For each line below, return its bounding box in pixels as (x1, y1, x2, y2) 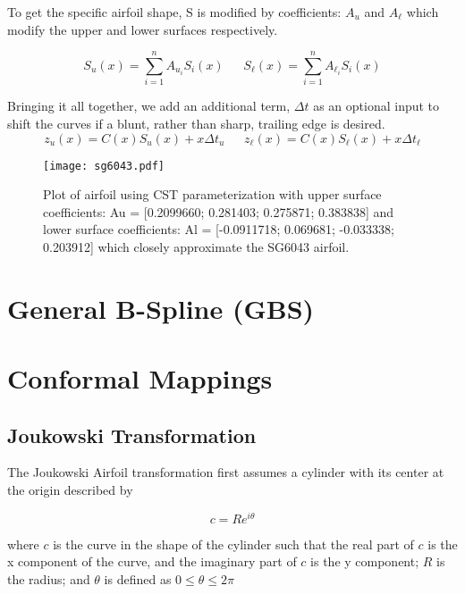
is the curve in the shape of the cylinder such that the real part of (53, 534, 414, 553)
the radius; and (7, 569, 90, 588)
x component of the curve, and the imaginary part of (7, 552, 297, 571)
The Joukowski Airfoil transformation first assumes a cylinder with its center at (7, 463, 444, 481)
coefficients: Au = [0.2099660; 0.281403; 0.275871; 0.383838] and (43, 202, 394, 221)
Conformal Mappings (7, 360, 273, 397)
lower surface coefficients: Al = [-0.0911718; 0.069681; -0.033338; (43, 220, 394, 238)
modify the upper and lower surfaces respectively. (7, 20, 278, 38)
